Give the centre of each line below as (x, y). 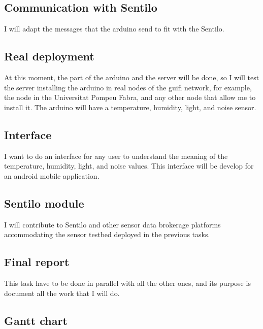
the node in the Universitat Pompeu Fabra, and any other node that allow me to (130, 97)
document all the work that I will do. (62, 293)
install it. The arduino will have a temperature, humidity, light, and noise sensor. (130, 107)
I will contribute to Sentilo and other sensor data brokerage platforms (112, 224)
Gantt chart (36, 320)
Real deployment (49, 56)
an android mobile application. (52, 175)
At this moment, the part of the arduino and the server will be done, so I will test (132, 77)
